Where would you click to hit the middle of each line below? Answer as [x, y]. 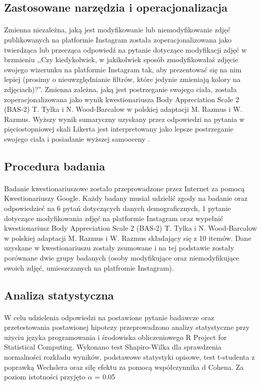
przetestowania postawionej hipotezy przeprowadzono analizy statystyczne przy [127, 327]
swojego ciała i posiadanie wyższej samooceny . [77, 138]
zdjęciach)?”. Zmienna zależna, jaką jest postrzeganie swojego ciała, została [121, 89]
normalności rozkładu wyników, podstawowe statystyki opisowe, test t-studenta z [129, 356]
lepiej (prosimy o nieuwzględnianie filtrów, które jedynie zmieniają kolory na [122, 79]
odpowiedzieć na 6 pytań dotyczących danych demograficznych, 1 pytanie [118, 208]
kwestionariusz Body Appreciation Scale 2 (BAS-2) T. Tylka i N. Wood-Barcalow [131, 228]
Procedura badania [55, 166]
